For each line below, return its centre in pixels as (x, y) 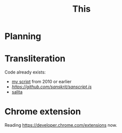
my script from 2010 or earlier (41, 82)
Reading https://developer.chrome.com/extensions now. (61, 125)
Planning (23, 36)
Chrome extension (43, 112)
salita (17, 92)
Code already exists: (25, 72)
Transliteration (35, 59)
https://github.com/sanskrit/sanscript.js (52, 87)
